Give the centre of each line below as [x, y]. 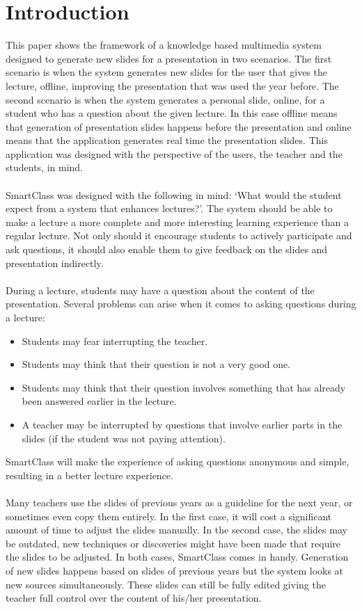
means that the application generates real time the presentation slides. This [167, 140]
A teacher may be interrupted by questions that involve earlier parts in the [182, 424]
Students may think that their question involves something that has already [184, 387]
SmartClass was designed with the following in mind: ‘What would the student [174, 194]
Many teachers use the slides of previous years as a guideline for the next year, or [179, 502]
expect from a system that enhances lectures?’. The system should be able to [169, 208]
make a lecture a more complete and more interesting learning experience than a [177, 222]
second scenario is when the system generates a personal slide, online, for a [165, 99]
